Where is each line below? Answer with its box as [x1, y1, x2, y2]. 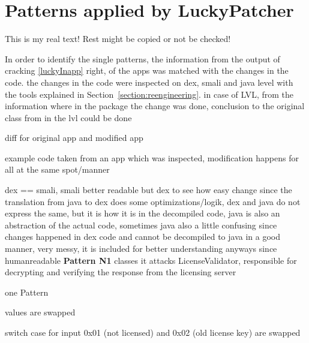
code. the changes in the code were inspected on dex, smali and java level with [5, 76, 293, 88]
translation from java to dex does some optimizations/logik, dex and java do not [5, 195, 301, 207]
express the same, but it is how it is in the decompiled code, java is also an [5, 207, 280, 219]
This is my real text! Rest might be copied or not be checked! [5, 32, 231, 45]
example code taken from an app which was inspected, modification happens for [5, 151, 299, 164]
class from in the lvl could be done [5, 111, 132, 124]
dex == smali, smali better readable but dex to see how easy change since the [5, 183, 292, 196]
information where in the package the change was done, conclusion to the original [5, 100, 305, 112]
